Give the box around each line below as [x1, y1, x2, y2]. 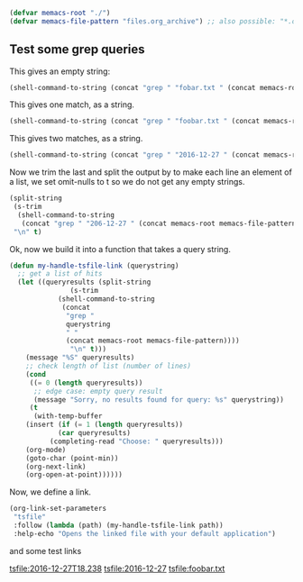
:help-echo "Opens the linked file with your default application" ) [13, 529, 277, 538]
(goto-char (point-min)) [25, 453, 119, 463]
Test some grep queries [9, 41, 146, 58]
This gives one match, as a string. [9, 99, 135, 110]
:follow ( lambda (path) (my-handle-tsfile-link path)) [13, 521, 224, 531]
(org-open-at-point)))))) [25, 470, 124, 479]
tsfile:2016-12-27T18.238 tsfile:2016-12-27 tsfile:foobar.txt [9, 563, 225, 574]
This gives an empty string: [9, 66, 111, 77]
